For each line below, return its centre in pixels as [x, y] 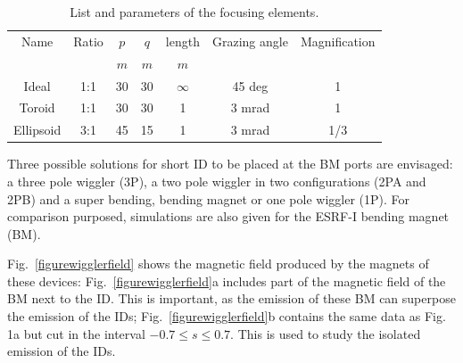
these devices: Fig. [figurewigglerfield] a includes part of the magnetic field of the [227, 280]
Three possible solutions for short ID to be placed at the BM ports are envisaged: [230, 164]
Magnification [338, 41]
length [182, 41]
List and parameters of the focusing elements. [194, 12]
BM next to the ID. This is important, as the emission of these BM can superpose [231, 298]
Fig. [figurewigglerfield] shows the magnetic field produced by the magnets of [218, 264]
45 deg [250, 85]
